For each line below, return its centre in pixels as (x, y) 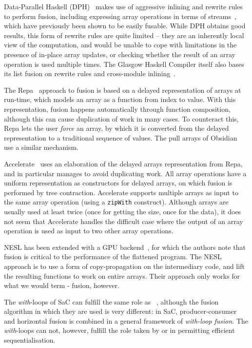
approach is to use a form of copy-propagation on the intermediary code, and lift (124, 266)
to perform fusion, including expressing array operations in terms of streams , (120, 16)
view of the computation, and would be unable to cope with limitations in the (120, 45)
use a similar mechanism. (41, 147)
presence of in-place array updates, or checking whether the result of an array (120, 54)
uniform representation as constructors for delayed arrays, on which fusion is (118, 183)
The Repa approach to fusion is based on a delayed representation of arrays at (123, 90)
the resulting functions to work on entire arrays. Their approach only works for (122, 276)
